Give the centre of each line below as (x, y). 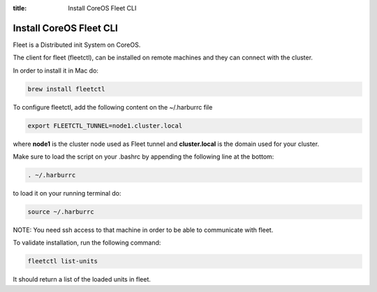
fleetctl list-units (62, 261)
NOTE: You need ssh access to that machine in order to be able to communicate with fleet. (143, 230)
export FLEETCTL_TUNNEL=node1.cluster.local (105, 125)
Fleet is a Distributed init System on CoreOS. (77, 45)
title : (20, 8)
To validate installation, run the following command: (87, 243)
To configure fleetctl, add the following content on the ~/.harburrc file (113, 107)
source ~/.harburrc (61, 212)
